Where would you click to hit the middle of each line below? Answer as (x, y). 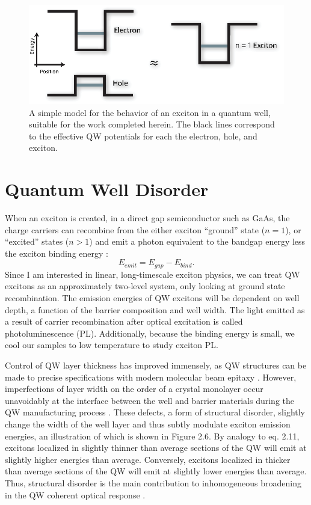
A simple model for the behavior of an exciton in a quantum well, (150, 112)
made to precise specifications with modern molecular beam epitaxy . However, (151, 377)
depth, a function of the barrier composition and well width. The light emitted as (155, 309)
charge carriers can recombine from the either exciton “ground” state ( (135, 229)
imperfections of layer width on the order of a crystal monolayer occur (134, 389)
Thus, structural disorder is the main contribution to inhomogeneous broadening (153, 482)
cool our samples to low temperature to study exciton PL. (112, 345)
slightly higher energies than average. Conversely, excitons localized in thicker (148, 459)
